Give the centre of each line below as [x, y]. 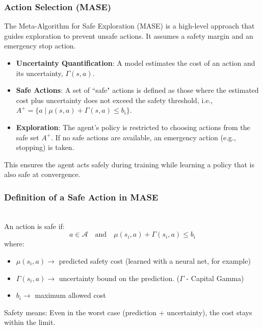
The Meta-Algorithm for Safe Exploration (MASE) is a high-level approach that [129, 26]
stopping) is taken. [45, 147]
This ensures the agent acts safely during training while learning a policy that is [129, 164]
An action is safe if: [34, 226]
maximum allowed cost [70, 295]
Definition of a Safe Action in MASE [81, 197]
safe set [28, 137]
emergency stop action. [40, 46]
